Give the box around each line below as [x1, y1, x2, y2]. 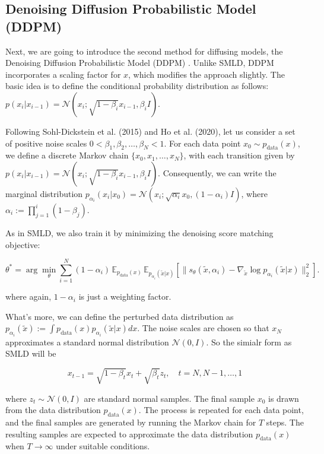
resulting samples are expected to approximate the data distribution [5, 427, 253, 440]
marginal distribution [5, 187, 83, 199]
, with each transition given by [183, 149, 295, 161]
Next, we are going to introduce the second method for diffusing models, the [5, 45, 283, 57]
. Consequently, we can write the [158, 166, 277, 179]
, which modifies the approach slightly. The [128, 68, 285, 80]
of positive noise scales [5, 136, 87, 149]
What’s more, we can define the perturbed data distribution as [5, 310, 234, 322]
